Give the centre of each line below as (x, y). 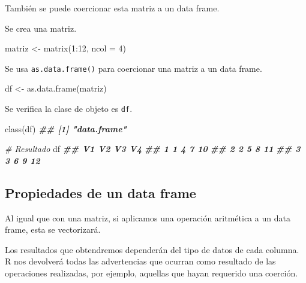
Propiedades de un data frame (100, 192)
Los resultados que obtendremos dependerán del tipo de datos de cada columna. (152, 249)
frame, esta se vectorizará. (53, 229)
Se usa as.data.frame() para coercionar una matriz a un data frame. (133, 68)
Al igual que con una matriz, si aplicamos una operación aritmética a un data (148, 217)
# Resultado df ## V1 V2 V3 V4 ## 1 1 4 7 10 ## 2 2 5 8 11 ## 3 (153, 149)
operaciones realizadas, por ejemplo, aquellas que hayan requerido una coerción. (151, 273)
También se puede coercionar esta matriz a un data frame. (112, 8)
